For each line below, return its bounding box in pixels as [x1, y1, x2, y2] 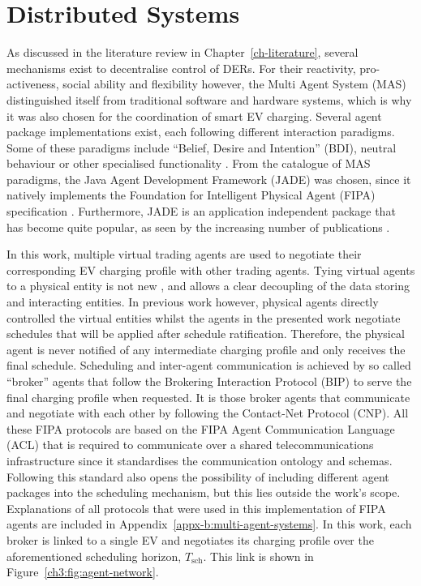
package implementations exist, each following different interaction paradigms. [6, 123, 395, 140]
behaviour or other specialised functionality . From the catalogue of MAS [6, 155, 371, 172]
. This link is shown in [203, 547, 314, 564]
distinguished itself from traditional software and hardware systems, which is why [6, 91, 412, 108]
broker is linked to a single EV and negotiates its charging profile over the [6, 531, 374, 548]
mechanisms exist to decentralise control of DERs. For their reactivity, [6, 59, 356, 76]
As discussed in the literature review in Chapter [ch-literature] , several [6, 44, 359, 61]
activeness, [6, 75, 59, 92]
